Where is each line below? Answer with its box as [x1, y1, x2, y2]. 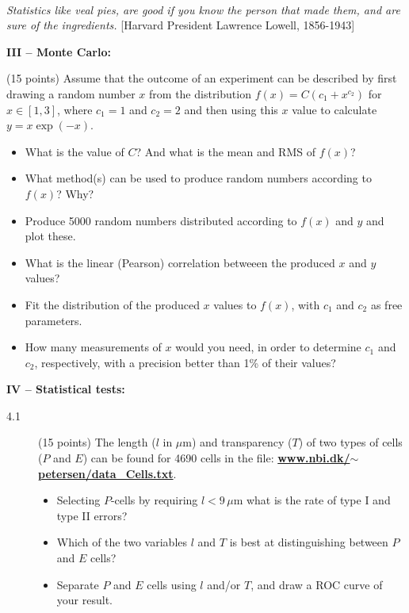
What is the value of [25, 143, 124, 159]
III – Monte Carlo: [6, 43, 111, 59]
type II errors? [56, 507, 128, 523]
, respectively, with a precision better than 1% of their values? [34, 354, 336, 370]
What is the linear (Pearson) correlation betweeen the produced [25, 254, 335, 270]
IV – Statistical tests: [6, 381, 125, 397]
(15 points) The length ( [38, 434, 156, 450]
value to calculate [292, 101, 377, 117]
